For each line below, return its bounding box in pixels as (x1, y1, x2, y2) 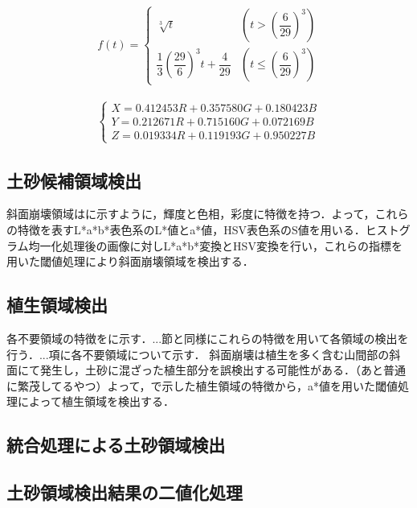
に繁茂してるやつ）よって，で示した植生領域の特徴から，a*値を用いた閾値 (6, 377, 399, 394)
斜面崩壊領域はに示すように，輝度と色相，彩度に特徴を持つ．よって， (6, 205, 375, 222)
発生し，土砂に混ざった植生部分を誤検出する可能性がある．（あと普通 (39, 361, 406, 378)
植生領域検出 (6, 292, 108, 317)
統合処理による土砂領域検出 (6, 432, 226, 457)
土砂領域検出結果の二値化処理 (6, 480, 243, 505)
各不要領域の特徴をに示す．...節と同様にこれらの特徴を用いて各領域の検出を (6, 329, 409, 346)
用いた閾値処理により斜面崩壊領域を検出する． (6, 253, 254, 270)
